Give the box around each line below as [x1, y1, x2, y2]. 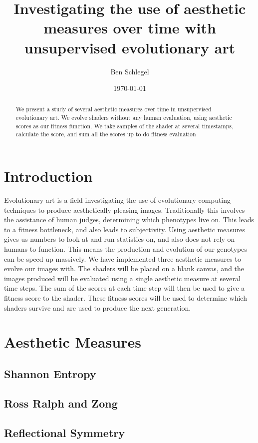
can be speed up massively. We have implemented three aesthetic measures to [4, 253, 241, 264]
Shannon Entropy [4, 366, 96, 381]
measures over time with [43, 17, 216, 38]
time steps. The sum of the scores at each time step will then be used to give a [4, 283, 245, 293]
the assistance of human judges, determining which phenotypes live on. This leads [4, 214, 255, 225]
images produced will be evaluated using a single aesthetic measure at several [4, 273, 241, 283]
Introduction [4, 166, 93, 186]
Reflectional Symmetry [4, 425, 125, 440]
